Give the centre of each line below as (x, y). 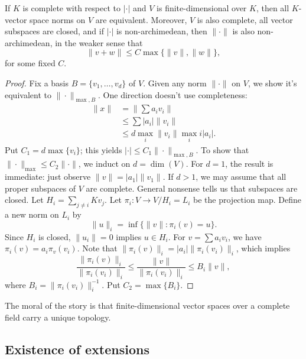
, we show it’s (272, 83)
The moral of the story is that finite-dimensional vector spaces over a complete (147, 305)
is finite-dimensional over (202, 8)
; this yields (101, 149)
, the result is (249, 164)
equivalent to (28, 94)
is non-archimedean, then (162, 31)
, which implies (263, 248)
